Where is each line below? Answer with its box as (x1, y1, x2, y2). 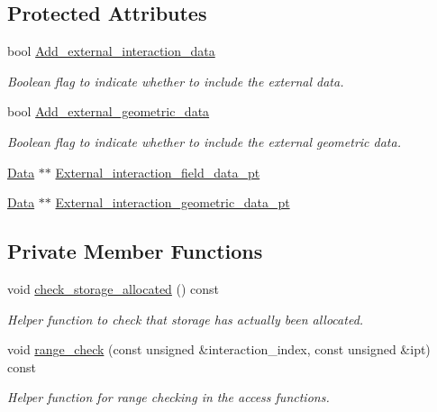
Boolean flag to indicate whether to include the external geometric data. (7, 132, 401, 151)
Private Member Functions (7, 237, 263, 265)
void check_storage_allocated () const (7, 279, 220, 298)
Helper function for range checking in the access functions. (7, 388, 330, 407)
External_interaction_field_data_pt (55, 162, 260, 181)
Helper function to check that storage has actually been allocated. (7, 309, 364, 328)
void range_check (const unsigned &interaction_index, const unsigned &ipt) (7, 340, 431, 359)
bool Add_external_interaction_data (7, 41, 215, 60)
